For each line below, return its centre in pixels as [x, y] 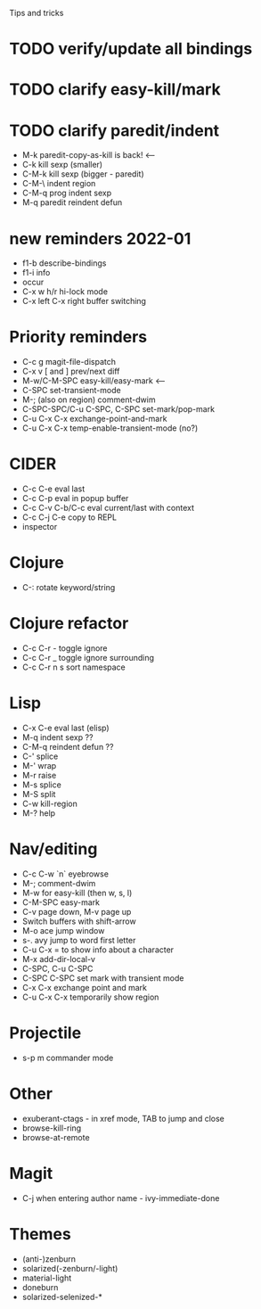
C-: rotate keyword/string [69, 588]
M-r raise [39, 775]
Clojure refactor [69, 624]
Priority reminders [78, 337]
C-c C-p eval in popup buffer [75, 498]
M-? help [39, 813]
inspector [40, 527]
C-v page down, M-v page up [77, 911]
